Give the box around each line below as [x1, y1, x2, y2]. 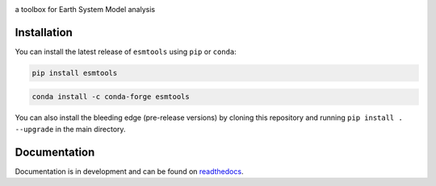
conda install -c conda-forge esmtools [31, 93, 190, 101]
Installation [15, 25, 73, 39]
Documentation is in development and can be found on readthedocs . [15, 166, 244, 176]
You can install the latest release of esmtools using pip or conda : [15, 47, 237, 56]
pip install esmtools [31, 68, 118, 77]
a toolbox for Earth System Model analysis [15, 5, 156, 14]
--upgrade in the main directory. [15, 124, 126, 134]
